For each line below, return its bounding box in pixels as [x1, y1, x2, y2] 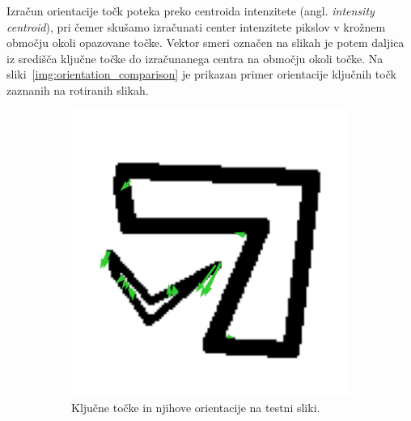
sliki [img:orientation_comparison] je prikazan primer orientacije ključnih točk [6, 66, 396, 83]
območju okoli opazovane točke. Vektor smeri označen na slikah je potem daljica [6, 34, 405, 51]
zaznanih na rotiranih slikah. [6, 81, 149, 98]
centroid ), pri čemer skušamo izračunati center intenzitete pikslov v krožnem [6, 18, 386, 35]
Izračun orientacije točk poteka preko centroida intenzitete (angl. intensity [6, 2, 375, 19]
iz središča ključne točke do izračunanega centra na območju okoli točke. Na [6, 49, 383, 66]
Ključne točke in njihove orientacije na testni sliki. [71, 398, 320, 415]
